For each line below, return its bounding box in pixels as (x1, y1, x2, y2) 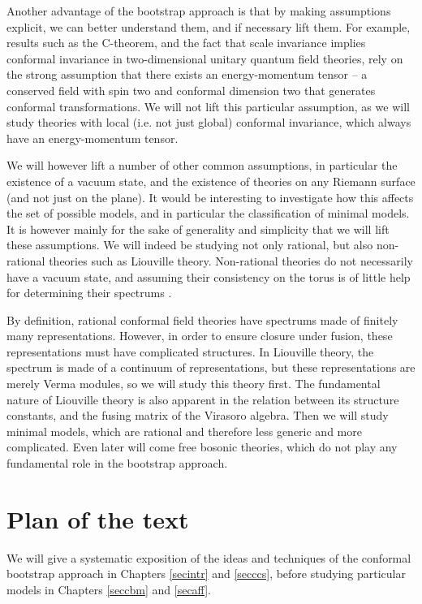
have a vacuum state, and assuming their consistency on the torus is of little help (6, 268, 411, 285)
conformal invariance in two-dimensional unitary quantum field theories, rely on (6, 50, 403, 67)
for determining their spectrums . (6, 284, 172, 301)
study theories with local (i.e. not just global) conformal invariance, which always (6, 114, 411, 131)
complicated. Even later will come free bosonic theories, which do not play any (6, 438, 398, 455)
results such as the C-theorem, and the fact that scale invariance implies (6, 34, 366, 51)
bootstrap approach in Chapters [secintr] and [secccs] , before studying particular (6, 565, 406, 582)
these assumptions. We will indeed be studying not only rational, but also (6, 236, 373, 253)
